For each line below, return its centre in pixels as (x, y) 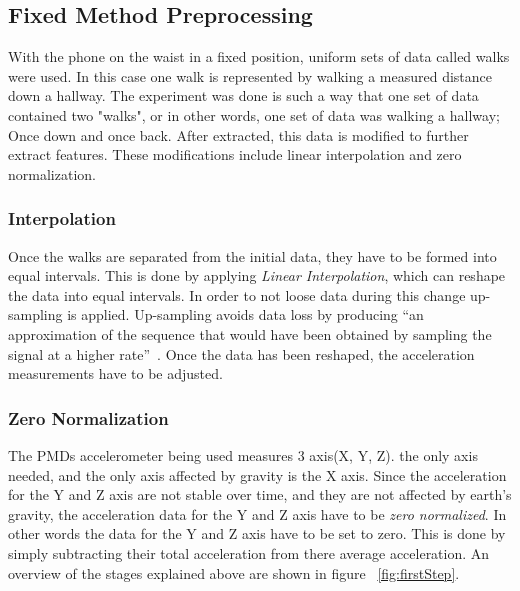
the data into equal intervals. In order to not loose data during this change (237, 294)
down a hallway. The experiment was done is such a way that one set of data (243, 95)
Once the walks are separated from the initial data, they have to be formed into (252, 255)
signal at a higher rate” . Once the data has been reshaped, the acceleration (241, 353)
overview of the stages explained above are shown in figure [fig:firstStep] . (234, 572)
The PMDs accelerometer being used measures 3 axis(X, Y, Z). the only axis (243, 454)
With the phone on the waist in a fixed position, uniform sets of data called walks (259, 56)
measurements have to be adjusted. (115, 373)
